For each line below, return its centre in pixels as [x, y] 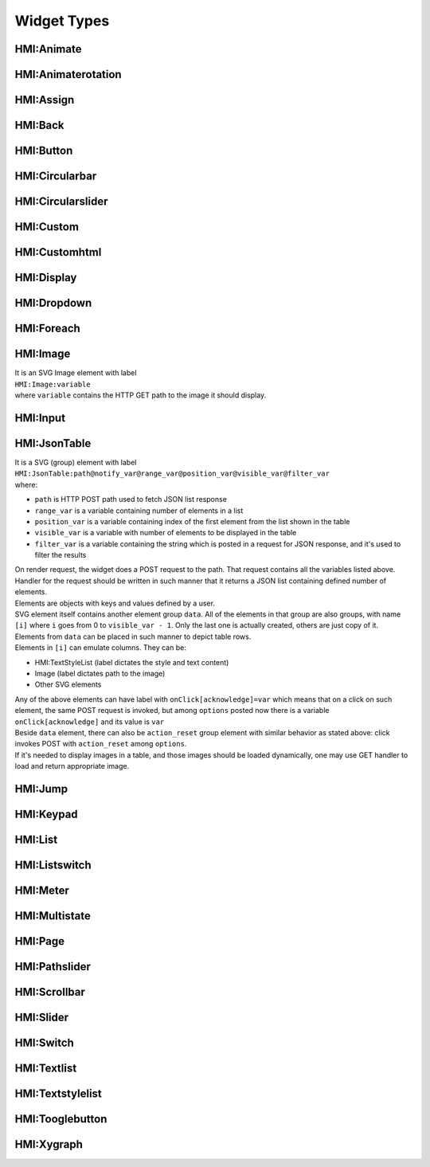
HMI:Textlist [46, 1069]
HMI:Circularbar [56, 176]
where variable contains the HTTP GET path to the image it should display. [141, 395]
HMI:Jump [41, 789]
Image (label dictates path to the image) [100, 673]
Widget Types [62, 21]
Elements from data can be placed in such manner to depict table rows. [133, 636]
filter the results [61, 555]
